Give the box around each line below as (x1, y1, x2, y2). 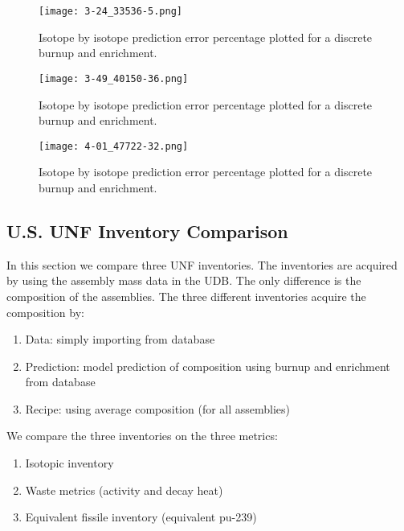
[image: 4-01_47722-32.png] (39, 140, 189, 152)
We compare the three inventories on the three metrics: (6, 427, 278, 444)
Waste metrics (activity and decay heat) (25, 481, 223, 498)
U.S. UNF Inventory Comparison (6, 218, 288, 243)
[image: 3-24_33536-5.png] (39, 6, 182, 17)
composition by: (6, 303, 84, 320)
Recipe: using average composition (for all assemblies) (25, 400, 291, 417)
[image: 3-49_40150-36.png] (39, 72, 189, 84)
